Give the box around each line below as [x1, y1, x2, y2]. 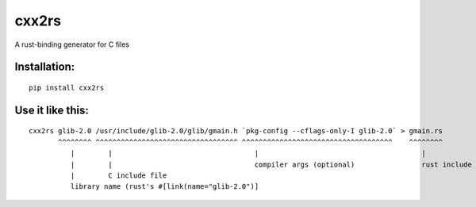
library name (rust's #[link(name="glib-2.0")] [70, 182, 259, 191]
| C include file [70, 171, 167, 180]
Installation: [14, 60, 75, 74]
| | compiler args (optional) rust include [70, 159, 472, 169]
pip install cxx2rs [29, 83, 105, 92]
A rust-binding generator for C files [14, 40, 130, 49]
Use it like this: [14, 103, 89, 117]
